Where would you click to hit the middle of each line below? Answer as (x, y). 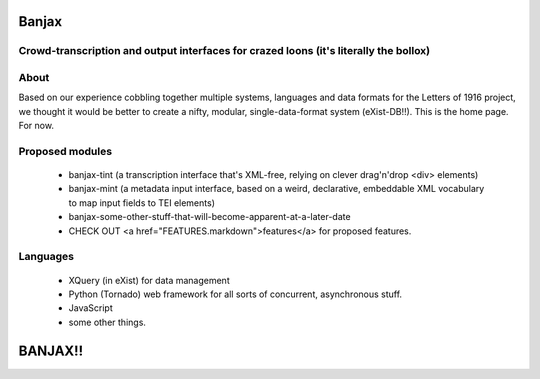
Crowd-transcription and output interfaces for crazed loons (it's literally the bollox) (224, 51)
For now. (36, 126)
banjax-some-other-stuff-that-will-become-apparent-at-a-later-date (209, 217)
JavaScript (91, 308)
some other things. (107, 322)
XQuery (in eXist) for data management (149, 280)
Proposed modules (65, 151)
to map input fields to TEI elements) (141, 202)
